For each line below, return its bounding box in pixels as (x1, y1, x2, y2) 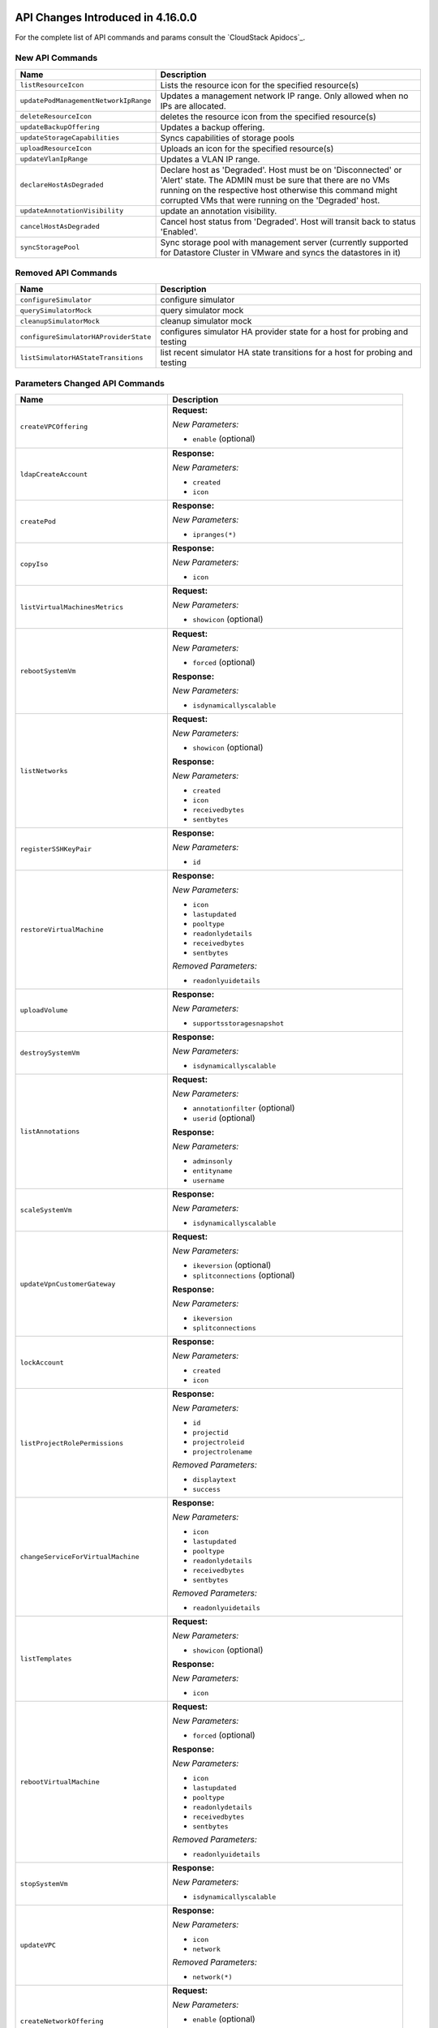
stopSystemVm (19, 1880, 68, 1888)
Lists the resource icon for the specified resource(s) (160, 79, 359, 91)
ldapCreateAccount (19, 470, 88, 479)
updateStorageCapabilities (19, 134, 120, 142)
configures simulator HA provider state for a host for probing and (160, 326, 409, 337)
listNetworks (19, 767, 68, 775)
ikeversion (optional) (191, 1260, 272, 1271)
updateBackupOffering (19, 122, 101, 131)
